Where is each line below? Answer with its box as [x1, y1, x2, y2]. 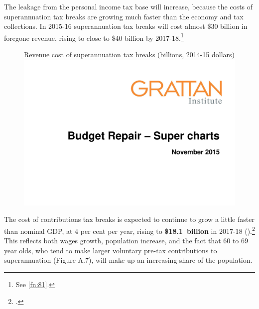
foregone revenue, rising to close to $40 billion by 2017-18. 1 [4, 31, 184, 43]
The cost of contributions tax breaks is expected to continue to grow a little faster [4, 214, 255, 224]
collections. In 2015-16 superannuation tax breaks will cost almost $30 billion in [4, 21, 248, 31]
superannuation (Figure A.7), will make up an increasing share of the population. [4, 255, 253, 265]
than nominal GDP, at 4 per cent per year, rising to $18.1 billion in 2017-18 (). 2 [4, 224, 255, 236]
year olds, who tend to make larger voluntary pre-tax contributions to [4, 245, 217, 255]
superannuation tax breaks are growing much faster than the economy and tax [4, 11, 244, 21]
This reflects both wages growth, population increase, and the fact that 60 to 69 [4, 235, 249, 246]
